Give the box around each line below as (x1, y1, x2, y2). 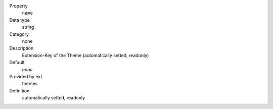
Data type (9, 17, 30, 23)
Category (9, 31, 29, 37)
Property (9, 3, 28, 9)
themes (22, 81, 38, 87)
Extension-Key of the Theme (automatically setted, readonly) (22, 52, 149, 58)
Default (9, 60, 25, 66)
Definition (9, 87, 30, 93)
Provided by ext (9, 73, 42, 79)
